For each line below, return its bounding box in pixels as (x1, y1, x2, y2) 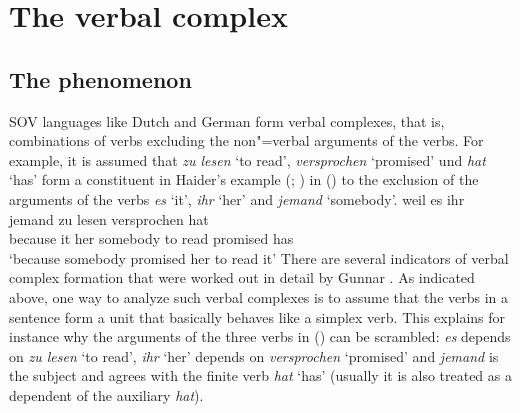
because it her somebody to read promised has (9, 228, 294, 249)
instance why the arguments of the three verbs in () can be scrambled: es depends (9, 326, 511, 347)
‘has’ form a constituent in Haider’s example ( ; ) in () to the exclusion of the (9, 169, 479, 190)
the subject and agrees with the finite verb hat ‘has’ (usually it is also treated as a (9, 365, 512, 386)
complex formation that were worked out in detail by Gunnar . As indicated (9, 267, 475, 288)
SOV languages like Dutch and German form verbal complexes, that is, (9, 110, 445, 131)
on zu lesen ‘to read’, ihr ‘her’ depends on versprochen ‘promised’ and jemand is (9, 345, 499, 366)
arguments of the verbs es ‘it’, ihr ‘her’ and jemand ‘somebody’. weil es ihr (9, 188, 465, 209)
